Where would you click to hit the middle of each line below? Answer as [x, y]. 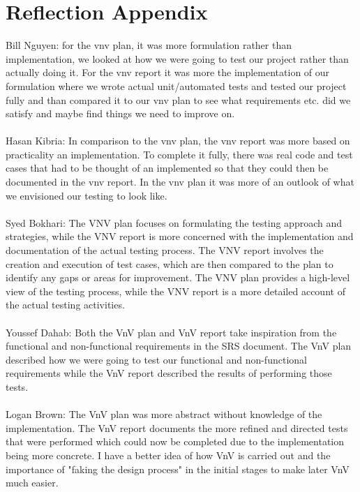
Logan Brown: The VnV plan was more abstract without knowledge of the [164, 414]
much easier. [32, 483]
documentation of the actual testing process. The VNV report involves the [165, 250]
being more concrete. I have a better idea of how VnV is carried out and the [168, 455]
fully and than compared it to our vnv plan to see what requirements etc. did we [178, 99]
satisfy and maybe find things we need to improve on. [120, 113]
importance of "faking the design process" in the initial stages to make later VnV [178, 469]
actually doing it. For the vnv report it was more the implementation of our [168, 72]
